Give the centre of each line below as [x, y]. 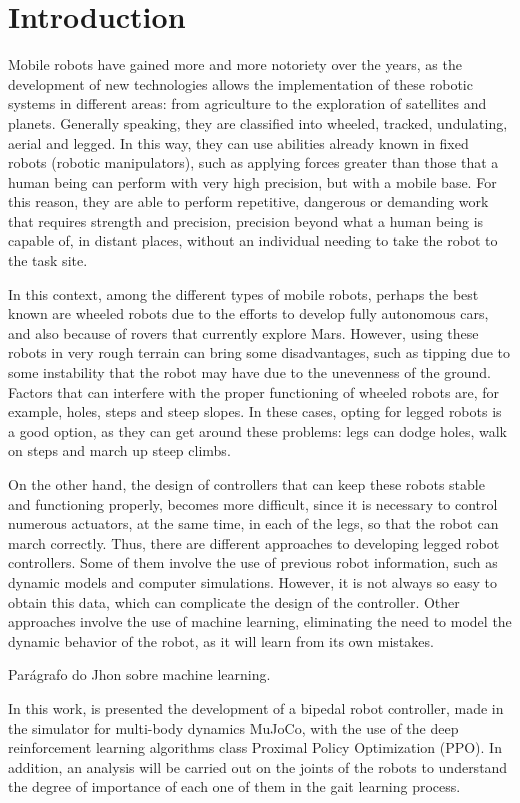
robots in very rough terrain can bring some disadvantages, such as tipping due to [259, 352]
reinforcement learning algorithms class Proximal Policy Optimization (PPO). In [255, 747]
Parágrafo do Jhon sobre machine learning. [139, 674]
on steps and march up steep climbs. [119, 450]
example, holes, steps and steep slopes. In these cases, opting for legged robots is [255, 411]
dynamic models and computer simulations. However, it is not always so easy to [253, 581]
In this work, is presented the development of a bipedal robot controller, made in [256, 707]
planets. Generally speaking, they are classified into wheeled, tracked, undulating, [258, 122]
